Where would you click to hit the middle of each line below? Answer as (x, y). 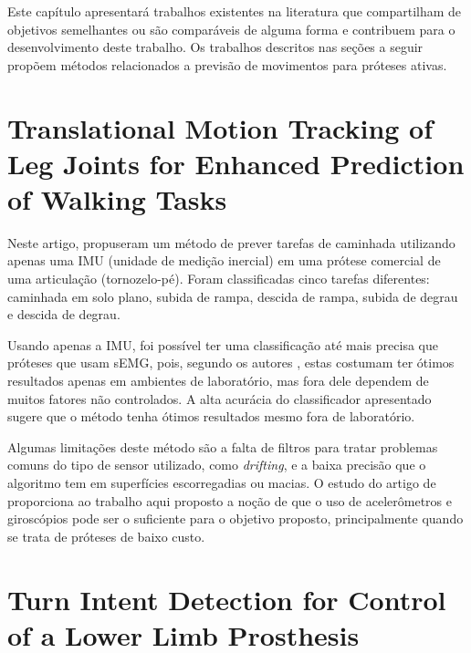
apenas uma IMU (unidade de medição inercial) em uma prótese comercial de (224, 260)
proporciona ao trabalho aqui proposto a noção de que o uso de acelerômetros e (230, 500)
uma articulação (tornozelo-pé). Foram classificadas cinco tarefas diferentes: (219, 279)
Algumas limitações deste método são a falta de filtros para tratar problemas (223, 446)
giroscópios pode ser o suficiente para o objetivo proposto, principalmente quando (235, 518)
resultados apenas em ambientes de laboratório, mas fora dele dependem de (218, 381)
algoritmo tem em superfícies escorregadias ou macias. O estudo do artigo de (222, 482)
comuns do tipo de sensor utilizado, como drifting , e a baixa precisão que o (217, 465)
